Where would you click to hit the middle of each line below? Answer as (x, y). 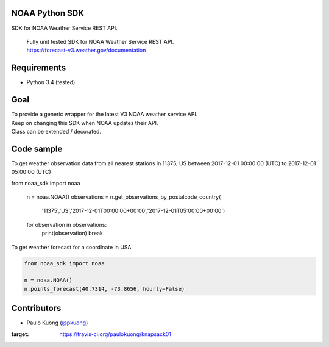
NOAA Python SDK (48, 13)
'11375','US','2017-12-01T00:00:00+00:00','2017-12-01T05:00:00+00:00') (133, 211)
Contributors (36, 308)
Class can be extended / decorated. (56, 131)
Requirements (39, 68)
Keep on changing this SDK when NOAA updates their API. (85, 123)
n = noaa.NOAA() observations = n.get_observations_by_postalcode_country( (124, 197)
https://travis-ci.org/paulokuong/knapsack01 (115, 334)
